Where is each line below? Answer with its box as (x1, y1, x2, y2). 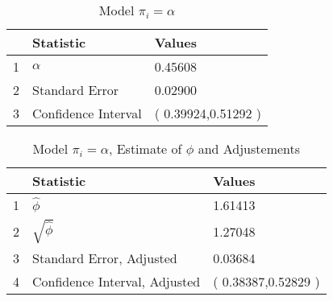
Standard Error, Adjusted (32, 248, 177, 267)
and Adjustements (198, 139, 301, 158)
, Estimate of (108, 139, 182, 158)
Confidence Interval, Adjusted (32, 271, 201, 291)
